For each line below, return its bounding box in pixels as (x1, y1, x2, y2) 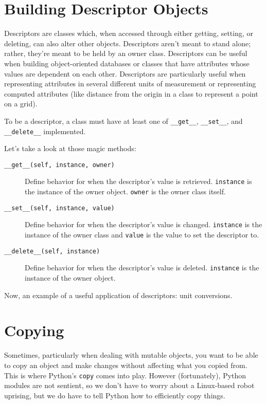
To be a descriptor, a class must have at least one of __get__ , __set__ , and (4, 115, 243, 126)
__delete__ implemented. (4, 125, 86, 136)
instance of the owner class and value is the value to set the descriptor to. (25, 229, 259, 240)
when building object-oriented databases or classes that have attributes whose (4, 58, 250, 68)
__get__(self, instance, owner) (4, 161, 115, 169)
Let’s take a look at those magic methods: (4, 143, 136, 154)
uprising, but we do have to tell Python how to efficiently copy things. (4, 390, 225, 400)
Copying (4, 320, 64, 341)
